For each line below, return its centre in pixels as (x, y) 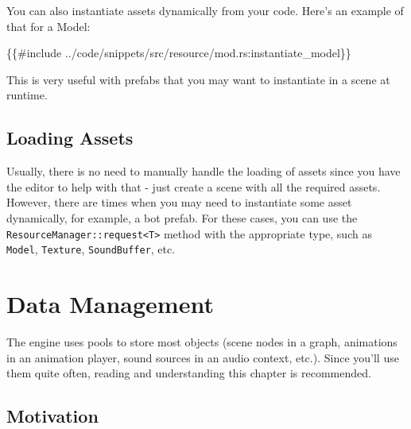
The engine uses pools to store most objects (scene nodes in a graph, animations (202, 341)
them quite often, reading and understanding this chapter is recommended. (189, 373)
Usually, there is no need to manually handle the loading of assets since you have (204, 171)
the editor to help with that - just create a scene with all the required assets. (194, 186)
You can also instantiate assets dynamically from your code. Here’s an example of (205, 10)
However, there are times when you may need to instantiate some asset (179, 202)
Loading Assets (70, 138)
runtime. (27, 95)
